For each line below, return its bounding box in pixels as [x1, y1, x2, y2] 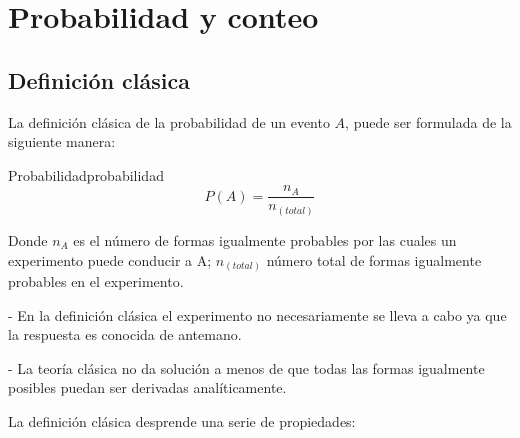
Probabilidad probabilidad [8, 164, 164, 185]
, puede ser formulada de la [345, 111, 512, 132]
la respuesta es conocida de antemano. [8, 324, 242, 345]
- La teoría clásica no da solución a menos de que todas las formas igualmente [8, 357, 485, 378]
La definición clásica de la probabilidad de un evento [8, 111, 330, 132]
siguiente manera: [8, 131, 116, 152]
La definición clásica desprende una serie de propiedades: [8, 411, 356, 432]
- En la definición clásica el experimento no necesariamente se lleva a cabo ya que [8, 304, 507, 325]
